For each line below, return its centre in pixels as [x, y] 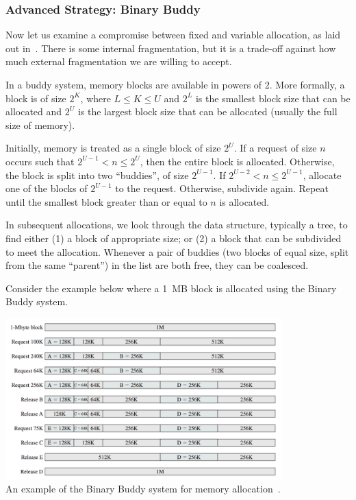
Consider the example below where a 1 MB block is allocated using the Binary [171, 288]
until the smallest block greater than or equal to [106, 201]
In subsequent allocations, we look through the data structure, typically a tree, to [177, 225]
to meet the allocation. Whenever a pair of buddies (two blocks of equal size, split [177, 251]
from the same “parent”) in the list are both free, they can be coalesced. [157, 265]
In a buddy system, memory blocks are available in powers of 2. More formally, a [175, 84]
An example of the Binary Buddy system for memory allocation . [143, 489]
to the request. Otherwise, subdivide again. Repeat [222, 188]
